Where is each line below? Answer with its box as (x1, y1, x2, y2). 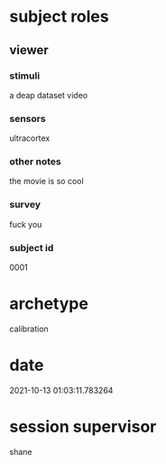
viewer (9, 42, 50, 58)
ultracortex (9, 133, 51, 144)
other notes (9, 155, 61, 168)
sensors (9, 112, 47, 125)
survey (9, 199, 41, 211)
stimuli (9, 70, 41, 82)
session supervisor (9, 417, 157, 437)
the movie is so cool (9, 176, 84, 187)
